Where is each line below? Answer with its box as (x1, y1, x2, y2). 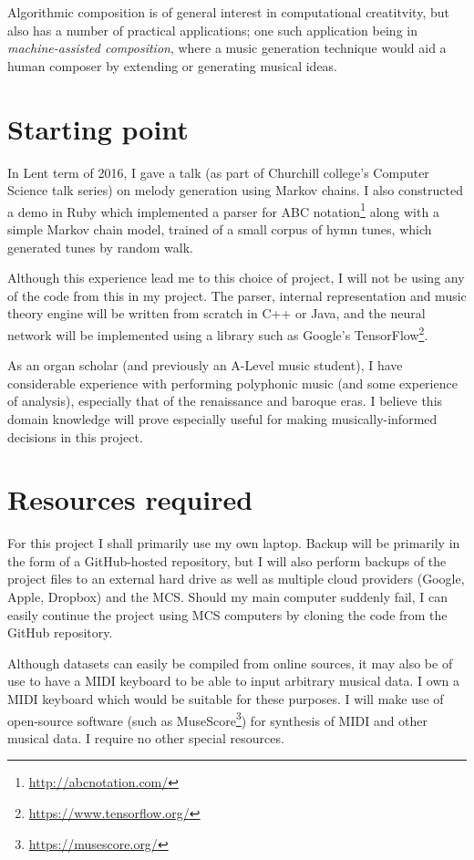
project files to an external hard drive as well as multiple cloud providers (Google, (7, 569, 465, 588)
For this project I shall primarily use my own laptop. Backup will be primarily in (7, 534, 460, 553)
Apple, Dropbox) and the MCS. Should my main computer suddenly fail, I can (7, 587, 448, 606)
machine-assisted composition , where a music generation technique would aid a (7, 38, 447, 57)
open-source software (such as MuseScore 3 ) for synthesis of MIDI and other (7, 708, 428, 730)
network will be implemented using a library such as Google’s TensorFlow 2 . (7, 322, 428, 344)
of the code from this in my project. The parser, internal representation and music (7, 285, 467, 305)
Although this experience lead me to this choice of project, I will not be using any (7, 268, 465, 287)
